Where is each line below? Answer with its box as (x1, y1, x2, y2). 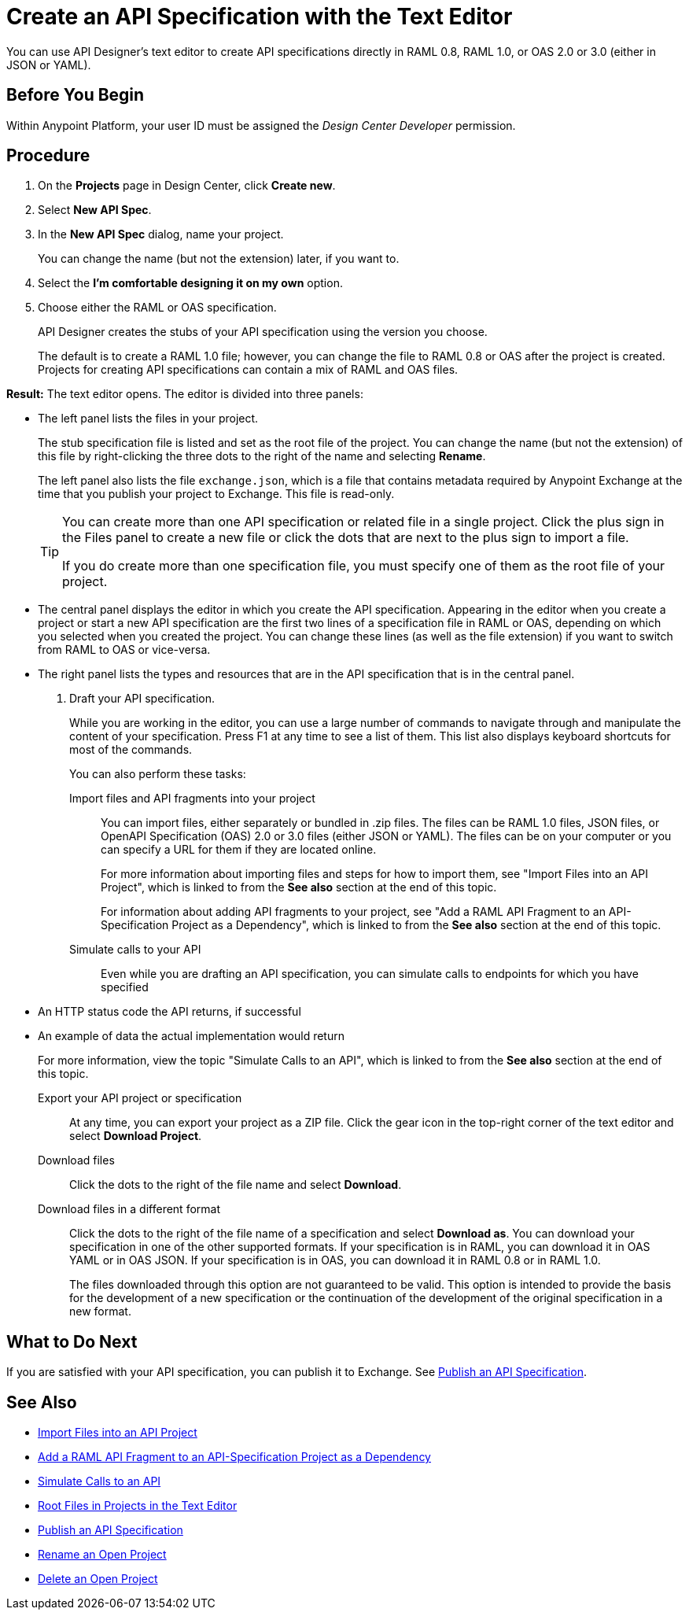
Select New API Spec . (38, 203, 152, 217)
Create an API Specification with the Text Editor (6, 3, 513, 30)
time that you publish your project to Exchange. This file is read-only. (38, 487, 395, 501)
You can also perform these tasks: (69, 767, 246, 781)
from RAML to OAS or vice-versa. (38, 643, 211, 657)
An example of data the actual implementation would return (38, 1029, 344, 1043)
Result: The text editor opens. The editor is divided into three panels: (6, 387, 363, 401)
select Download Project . (69, 1129, 202, 1143)
